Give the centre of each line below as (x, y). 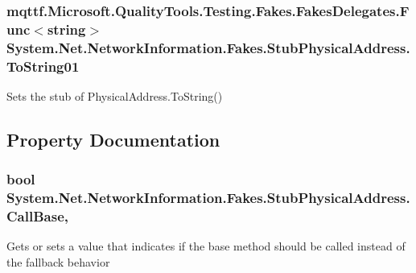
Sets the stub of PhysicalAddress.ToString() (115, 95)
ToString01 (43, 66)
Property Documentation (113, 139)
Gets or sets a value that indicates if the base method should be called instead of (206, 246)
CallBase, (37, 216)
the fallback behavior (58, 262)
